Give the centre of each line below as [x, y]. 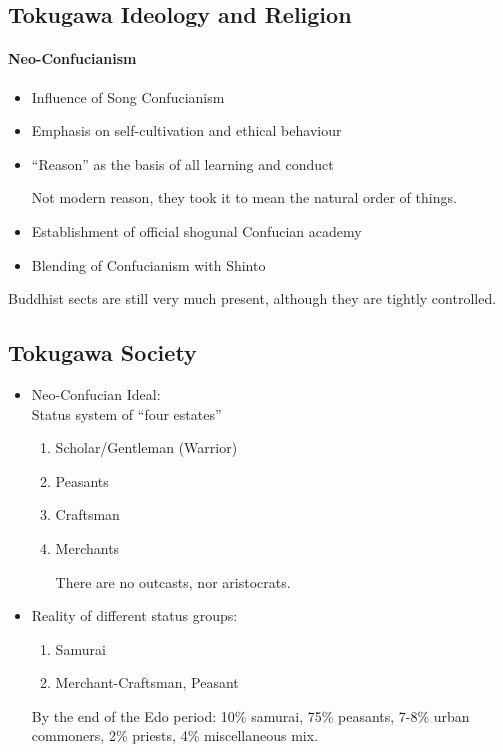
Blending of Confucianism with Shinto [148, 264]
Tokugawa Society [102, 352]
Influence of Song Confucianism [128, 96]
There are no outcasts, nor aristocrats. [173, 581]
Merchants [87, 547]
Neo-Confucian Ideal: [96, 393]
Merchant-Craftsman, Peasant [147, 682]
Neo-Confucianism [72, 58]
